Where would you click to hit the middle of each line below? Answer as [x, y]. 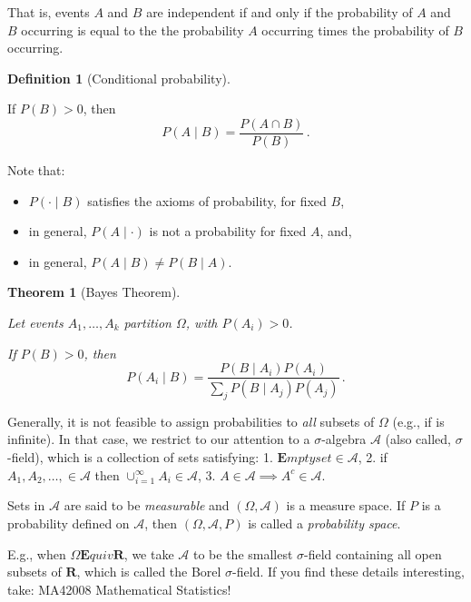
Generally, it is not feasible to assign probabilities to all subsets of [191, 421]
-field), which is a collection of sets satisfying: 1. [140, 457]
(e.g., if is [418, 421]
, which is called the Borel [149, 572]
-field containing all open [373, 553]
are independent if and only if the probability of [280, 12]
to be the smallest [243, 553]
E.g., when [37, 553]
